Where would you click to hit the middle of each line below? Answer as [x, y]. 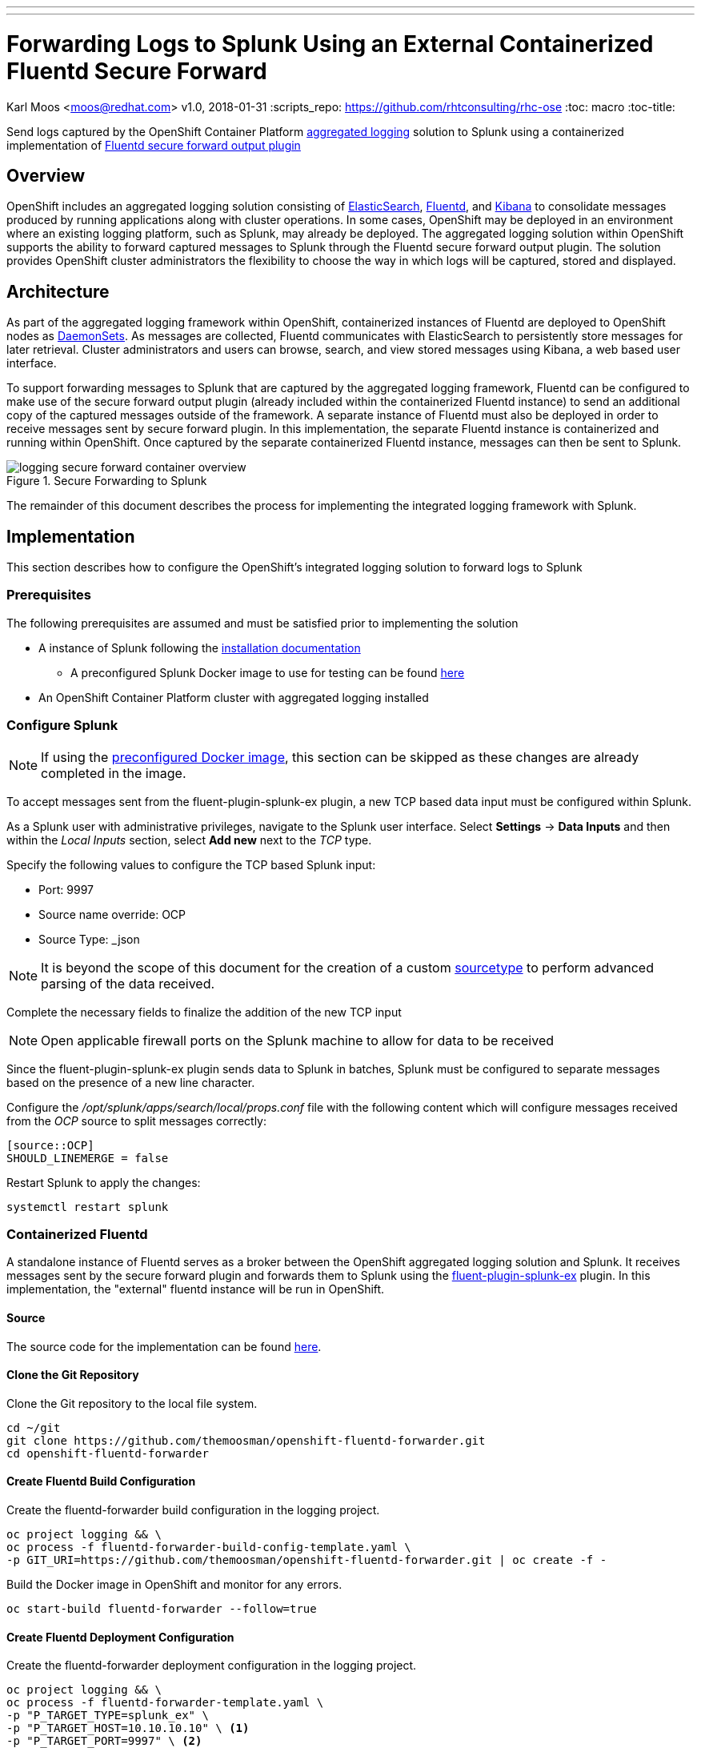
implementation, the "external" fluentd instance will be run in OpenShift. [196, 1289]
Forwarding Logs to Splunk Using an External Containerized [330, 44]
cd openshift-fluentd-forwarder [108, 1453]
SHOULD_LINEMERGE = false [88, 1158]
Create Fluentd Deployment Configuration [120, 1637]
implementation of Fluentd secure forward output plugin [154, 145]
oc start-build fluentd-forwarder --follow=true [162, 1608]
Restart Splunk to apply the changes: [104, 1182]
